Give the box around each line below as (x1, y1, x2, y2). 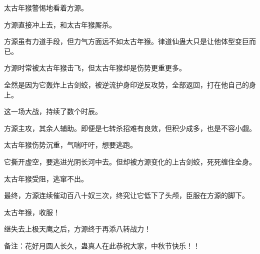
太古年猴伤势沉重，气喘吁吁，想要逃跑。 (4, 139, 137, 150)
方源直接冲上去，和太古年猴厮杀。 (4, 19, 116, 29)
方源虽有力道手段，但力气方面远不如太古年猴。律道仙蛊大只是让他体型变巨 (4, 36, 249, 46)
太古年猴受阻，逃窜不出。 (4, 173, 88, 183)
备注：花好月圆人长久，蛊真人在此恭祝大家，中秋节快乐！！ (4, 240, 200, 250)
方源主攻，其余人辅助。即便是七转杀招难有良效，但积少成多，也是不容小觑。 (4, 122, 256, 133)
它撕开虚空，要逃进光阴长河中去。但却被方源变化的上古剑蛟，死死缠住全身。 (4, 156, 256, 166)
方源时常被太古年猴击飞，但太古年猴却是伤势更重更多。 (4, 62, 186, 73)
